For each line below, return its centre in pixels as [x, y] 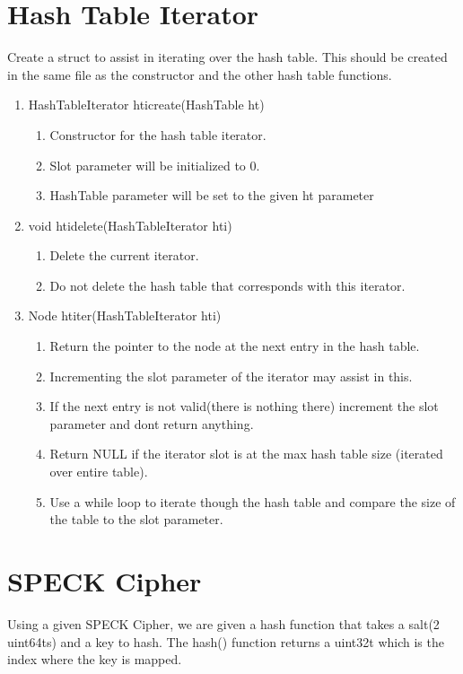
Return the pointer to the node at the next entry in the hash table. [235, 346]
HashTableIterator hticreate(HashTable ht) [146, 105]
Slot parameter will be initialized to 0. [155, 165]
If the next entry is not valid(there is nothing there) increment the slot [244, 406]
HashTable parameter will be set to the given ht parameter [212, 195]
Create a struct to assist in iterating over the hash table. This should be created [227, 57]
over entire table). [99, 472]
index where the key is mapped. [95, 659]
